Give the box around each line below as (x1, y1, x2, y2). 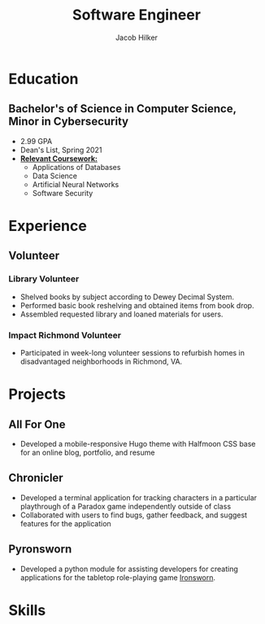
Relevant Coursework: (20, 153, 98, 164)
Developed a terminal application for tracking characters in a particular (20, 492, 258, 502)
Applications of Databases (32, 162, 121, 172)
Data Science (32, 171, 77, 181)
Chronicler (8, 471, 63, 485)
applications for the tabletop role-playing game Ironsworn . (20, 572, 216, 583)
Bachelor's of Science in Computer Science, (8, 102, 237, 116)
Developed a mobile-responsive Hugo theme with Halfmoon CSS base (20, 439, 256, 448)
